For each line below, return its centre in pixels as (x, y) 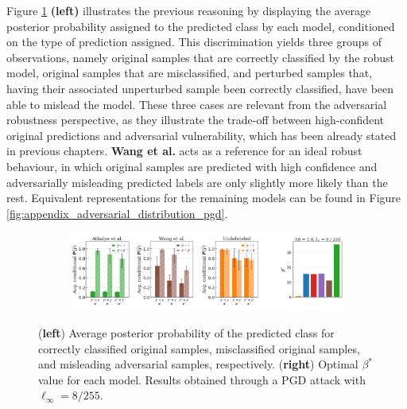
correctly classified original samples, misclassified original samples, (199, 348)
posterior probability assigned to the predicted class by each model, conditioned (201, 26)
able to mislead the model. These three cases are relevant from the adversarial (197, 104)
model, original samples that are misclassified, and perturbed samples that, (189, 73)
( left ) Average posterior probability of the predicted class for (186, 333)
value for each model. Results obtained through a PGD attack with (202, 379)
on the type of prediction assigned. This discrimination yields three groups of (194, 42)
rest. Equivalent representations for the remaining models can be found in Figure (204, 198)
